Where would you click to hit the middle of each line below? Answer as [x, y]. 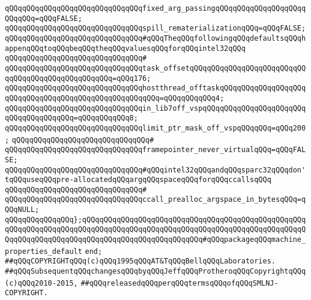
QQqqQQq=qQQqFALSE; [44, 18]
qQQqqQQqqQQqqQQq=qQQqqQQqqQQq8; [71, 118]
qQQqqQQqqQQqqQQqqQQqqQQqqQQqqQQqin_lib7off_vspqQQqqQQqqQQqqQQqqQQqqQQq [155, 108]
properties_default [44, 251]
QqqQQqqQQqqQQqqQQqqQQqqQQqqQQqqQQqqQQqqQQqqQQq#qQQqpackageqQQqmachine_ [155, 240]
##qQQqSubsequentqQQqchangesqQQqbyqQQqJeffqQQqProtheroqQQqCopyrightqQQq [155, 272]
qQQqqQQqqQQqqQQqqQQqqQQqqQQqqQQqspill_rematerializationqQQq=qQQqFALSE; [155, 28]
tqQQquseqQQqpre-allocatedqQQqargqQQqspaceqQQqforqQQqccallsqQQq [138, 180]
